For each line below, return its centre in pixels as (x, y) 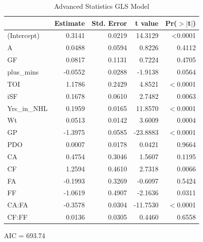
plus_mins (23, 71)
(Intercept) (24, 35)
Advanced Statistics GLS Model (102, 6)
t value (147, 23)
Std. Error (109, 23)
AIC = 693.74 (25, 235)
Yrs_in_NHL (28, 108)
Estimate (70, 23)
